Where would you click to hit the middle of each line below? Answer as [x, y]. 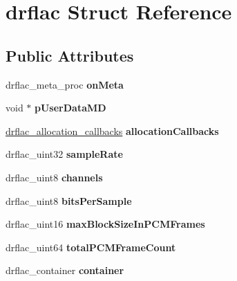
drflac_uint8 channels [54, 177]
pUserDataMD [70, 108]
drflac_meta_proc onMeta [65, 84]
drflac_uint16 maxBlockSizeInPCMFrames [105, 224]
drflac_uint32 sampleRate [64, 154]
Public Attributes [70, 55]
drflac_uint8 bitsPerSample [69, 200]
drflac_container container [65, 270]
